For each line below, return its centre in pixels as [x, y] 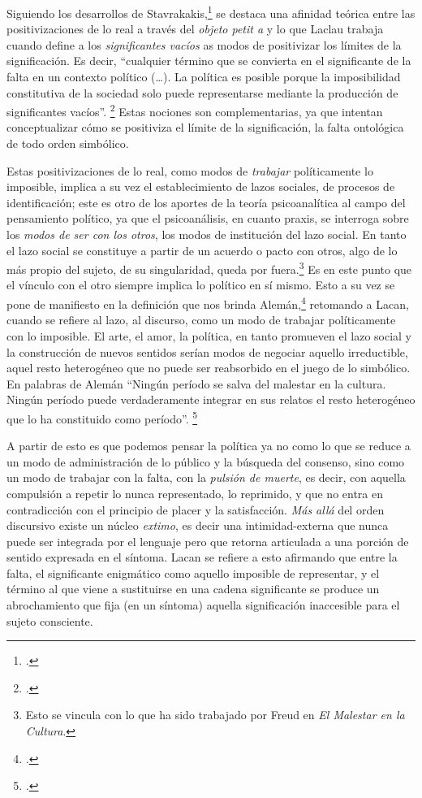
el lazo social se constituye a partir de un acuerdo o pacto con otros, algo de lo [202, 250]
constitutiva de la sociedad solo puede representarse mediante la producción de [202, 92]
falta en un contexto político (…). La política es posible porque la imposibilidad [204, 77]
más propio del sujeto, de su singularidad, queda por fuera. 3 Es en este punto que [209, 268]
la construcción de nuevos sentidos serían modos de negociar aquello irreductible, [207, 351]
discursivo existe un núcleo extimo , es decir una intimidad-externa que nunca [198, 525]
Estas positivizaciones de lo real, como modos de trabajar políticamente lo [190, 170]
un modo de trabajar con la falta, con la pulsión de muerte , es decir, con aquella [206, 477]
